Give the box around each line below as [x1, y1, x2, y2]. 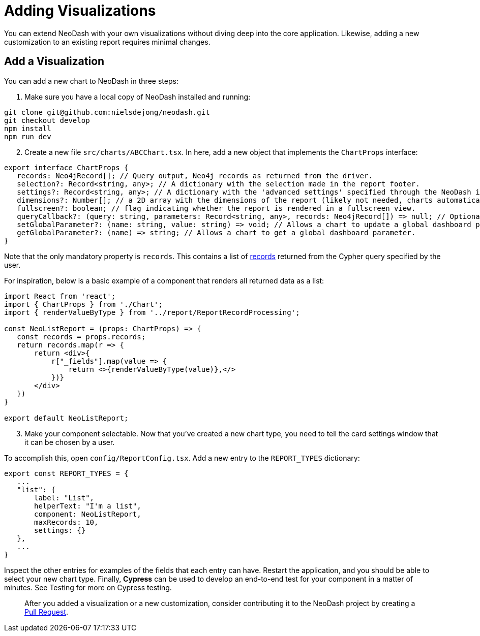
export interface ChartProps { [4, 163, 129, 172]
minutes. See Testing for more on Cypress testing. [4, 583, 172, 592]
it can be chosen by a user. [24, 437, 115, 447]
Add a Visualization [4, 55, 105, 68]
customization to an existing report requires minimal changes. [4, 37, 211, 46]
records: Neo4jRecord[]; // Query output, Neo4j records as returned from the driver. [17, 171, 373, 180]
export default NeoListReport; [4, 414, 129, 422]
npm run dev [4, 132, 51, 141]
